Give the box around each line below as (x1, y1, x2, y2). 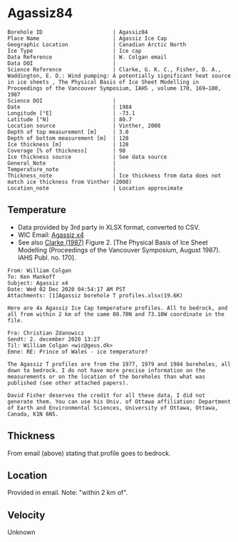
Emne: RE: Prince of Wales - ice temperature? (7, 348, 148, 355)
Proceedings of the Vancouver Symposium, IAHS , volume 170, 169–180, (7, 84, 222, 92)
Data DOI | (7, 59, 116, 67)
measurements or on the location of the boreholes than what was (7, 373, 205, 380)
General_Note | (7, 159, 116, 167)
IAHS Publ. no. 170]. (17, 253, 76, 262)
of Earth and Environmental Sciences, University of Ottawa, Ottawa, (7, 404, 219, 411)
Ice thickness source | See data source (7, 153, 167, 160)
